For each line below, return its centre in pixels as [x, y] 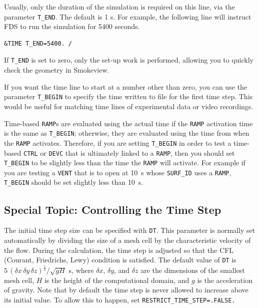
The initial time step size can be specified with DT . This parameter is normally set [130, 230]
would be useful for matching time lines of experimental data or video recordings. [129, 106]
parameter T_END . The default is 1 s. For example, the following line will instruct [128, 16]
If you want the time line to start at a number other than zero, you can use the [125, 86]
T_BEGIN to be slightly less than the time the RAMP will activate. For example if [125, 163]
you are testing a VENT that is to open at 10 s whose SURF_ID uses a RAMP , [118, 172]
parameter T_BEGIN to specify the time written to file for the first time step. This [128, 96]
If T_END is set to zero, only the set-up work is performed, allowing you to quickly [129, 60]
